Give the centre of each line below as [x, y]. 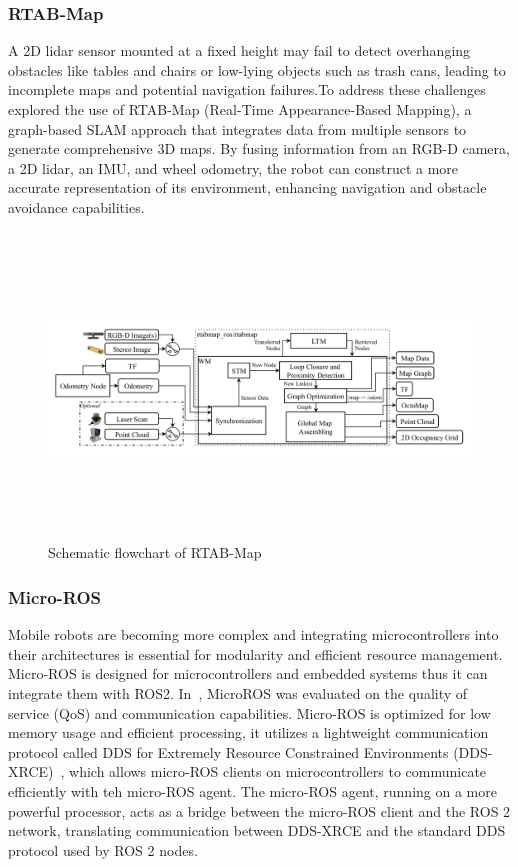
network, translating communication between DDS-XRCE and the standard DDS [257, 830]
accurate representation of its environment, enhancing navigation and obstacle [247, 187]
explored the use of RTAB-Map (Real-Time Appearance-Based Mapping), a [240, 109]
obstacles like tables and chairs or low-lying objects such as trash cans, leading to [257, 69]
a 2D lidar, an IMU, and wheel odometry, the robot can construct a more [233, 167]
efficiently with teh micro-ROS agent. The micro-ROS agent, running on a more [252, 790]
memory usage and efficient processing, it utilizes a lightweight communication [248, 732]
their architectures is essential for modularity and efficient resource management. [255, 653]
